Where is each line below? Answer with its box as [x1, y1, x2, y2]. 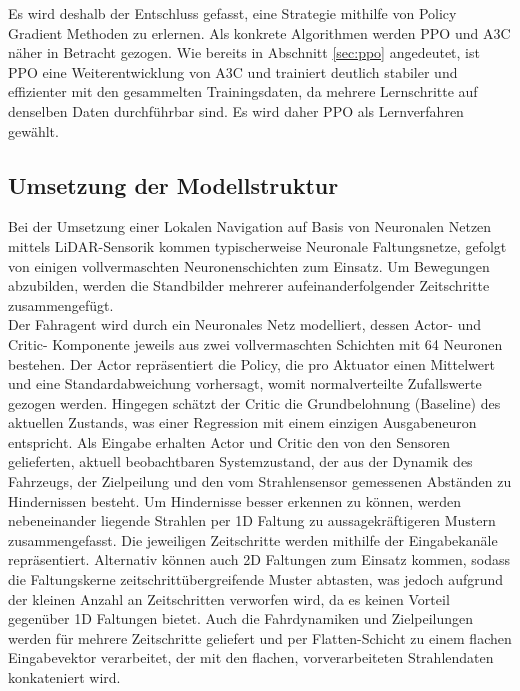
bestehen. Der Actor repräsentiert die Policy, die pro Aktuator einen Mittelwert [8, 353, 495, 374]
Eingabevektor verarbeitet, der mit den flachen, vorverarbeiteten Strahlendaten [8, 647, 494, 668]
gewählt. [8, 120, 59, 141]
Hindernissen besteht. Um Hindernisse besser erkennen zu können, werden [8, 490, 461, 511]
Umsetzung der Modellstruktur [8, 169, 339, 200]
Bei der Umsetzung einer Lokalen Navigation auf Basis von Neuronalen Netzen [8, 216, 492, 237]
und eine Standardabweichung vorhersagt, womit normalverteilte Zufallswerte [8, 373, 482, 394]
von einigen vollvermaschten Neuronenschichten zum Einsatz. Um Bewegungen [8, 255, 490, 276]
